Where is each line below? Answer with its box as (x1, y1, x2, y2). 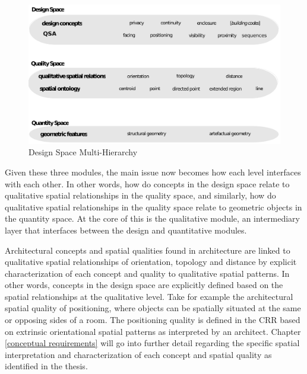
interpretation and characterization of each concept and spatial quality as (5, 348, 272, 360)
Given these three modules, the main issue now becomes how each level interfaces (5, 165, 301, 178)
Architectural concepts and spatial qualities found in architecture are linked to (5, 244, 290, 256)
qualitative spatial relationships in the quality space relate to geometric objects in (5, 200, 302, 213)
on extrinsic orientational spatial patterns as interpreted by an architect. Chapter (5, 325, 301, 337)
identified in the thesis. (5, 360, 88, 372)
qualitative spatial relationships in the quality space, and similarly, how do (5, 189, 276, 202)
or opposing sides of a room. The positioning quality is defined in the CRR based (5, 314, 300, 326)
